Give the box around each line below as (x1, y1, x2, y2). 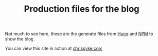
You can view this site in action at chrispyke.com (5, 45, 103, 52)
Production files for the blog (24, 3, 140, 15)
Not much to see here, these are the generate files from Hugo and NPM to (5, 31, 154, 37)
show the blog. (5, 36, 35, 42)
